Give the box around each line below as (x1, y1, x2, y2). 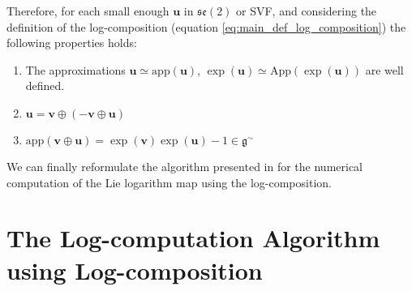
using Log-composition (6, 253, 263, 286)
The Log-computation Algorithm (6, 221, 380, 255)
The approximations (25, 61, 126, 78)
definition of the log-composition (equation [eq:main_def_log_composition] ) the (6, 18, 406, 35)
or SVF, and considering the (236, 2, 377, 19)
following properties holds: (6, 34, 137, 51)
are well (365, 61, 404, 78)
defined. (25, 77, 65, 94)
